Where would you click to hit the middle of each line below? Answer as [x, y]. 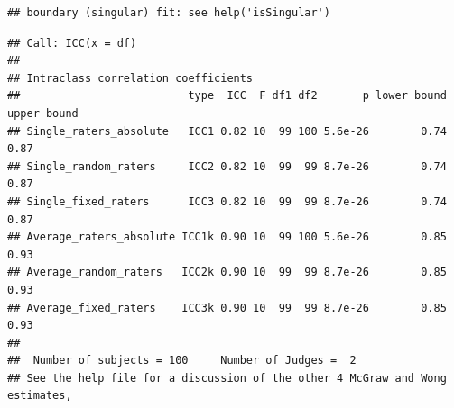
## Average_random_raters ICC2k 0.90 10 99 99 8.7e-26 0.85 [227, 272]
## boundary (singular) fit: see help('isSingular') [169, 13]
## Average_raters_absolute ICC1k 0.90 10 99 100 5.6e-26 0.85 [227, 237]
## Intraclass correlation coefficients [130, 78]
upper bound [43, 113]
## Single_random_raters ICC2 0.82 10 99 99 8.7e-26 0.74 [227, 166]
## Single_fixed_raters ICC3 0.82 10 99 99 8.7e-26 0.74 [227, 201]
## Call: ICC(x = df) [72, 43]
